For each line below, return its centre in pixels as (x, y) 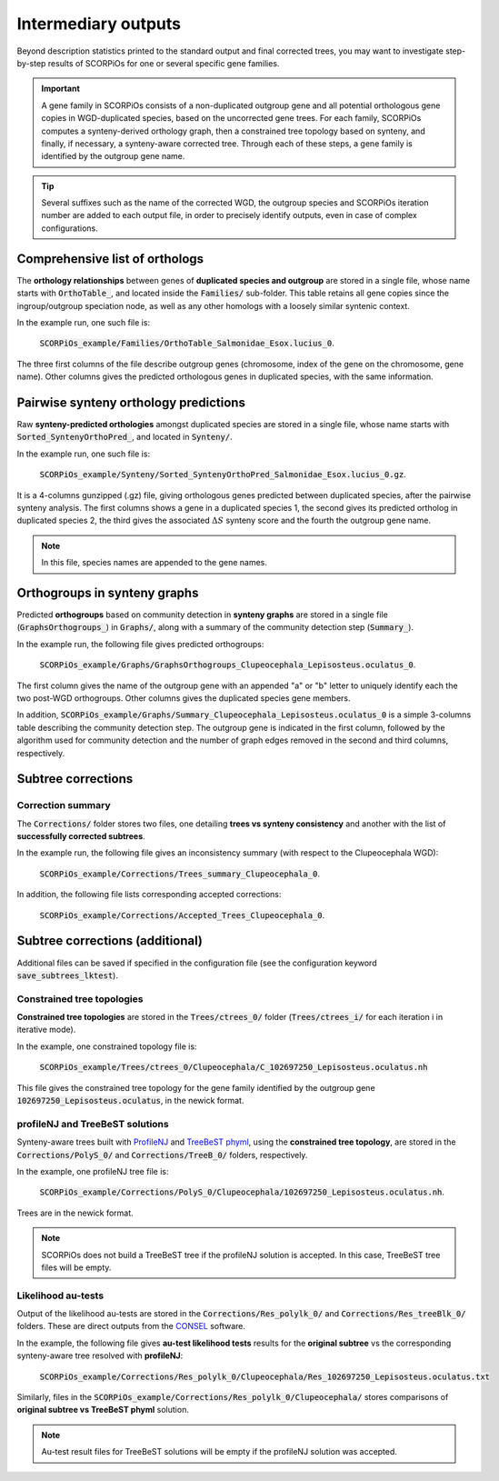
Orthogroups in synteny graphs (108, 592)
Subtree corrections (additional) (110, 941)
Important (61, 89)
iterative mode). (46, 1030)
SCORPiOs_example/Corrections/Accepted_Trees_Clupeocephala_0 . (182, 915)
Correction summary (64, 806)
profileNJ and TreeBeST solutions (93, 1124)
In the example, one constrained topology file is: (107, 1046)
